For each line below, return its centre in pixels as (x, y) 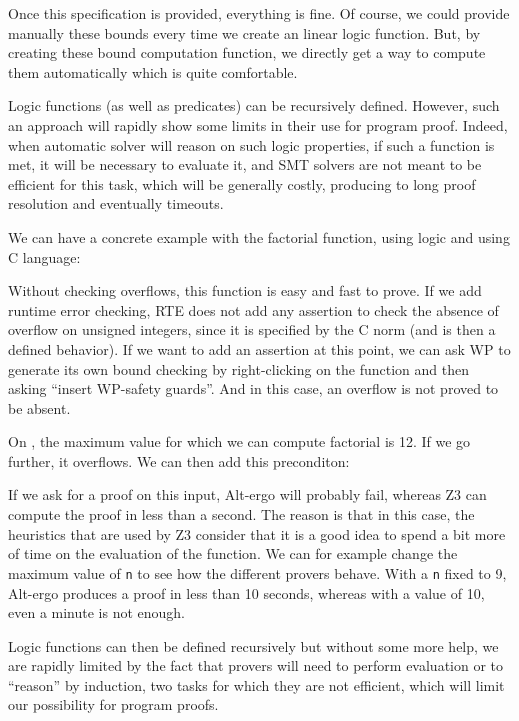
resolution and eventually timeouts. (116, 203)
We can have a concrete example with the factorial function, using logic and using (259, 236)
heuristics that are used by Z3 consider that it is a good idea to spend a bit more (257, 533)
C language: (44, 256)
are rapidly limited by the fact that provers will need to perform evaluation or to (256, 665)
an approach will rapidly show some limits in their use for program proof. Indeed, (258, 124)
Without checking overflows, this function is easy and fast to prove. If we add (245, 290)
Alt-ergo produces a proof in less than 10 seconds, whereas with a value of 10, (246, 592)
